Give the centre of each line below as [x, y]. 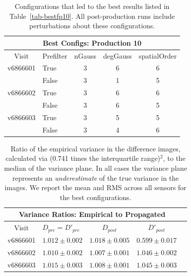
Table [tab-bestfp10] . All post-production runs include [92, 16]
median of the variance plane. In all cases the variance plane [96, 168]
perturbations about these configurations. [92, 26]
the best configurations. [95, 197]
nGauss [85, 55]
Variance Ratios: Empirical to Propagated [92, 214]
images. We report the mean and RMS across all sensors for [95, 187]
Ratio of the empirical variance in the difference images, [95, 148]
